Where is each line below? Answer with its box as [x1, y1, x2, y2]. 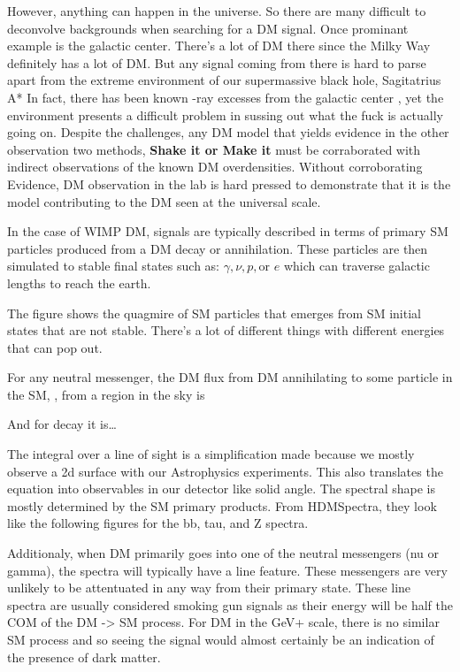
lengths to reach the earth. [7, 273, 151, 292]
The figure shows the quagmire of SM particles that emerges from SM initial [7, 303, 421, 322]
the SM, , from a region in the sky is [7, 385, 205, 403]
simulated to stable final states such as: [7, 256, 219, 275]
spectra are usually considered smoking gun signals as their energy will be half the [7, 595, 453, 614]
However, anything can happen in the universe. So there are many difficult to [7, 2, 426, 19]
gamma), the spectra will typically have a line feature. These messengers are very [7, 561, 448, 579]
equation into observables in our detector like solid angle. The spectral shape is [7, 479, 435, 498]
